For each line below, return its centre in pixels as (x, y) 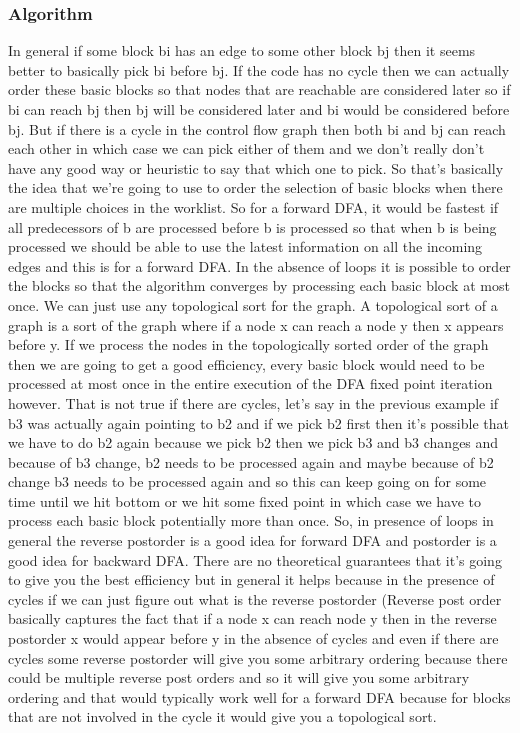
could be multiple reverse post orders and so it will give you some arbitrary (239, 677)
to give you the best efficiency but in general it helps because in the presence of (251, 579)
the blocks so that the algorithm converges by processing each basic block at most (259, 285)
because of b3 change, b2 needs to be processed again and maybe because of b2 (251, 461)
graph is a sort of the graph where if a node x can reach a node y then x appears (256, 324)
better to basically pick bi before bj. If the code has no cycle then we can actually (259, 69)
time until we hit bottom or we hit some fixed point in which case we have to (245, 500)
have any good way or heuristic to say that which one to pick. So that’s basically (256, 167)
